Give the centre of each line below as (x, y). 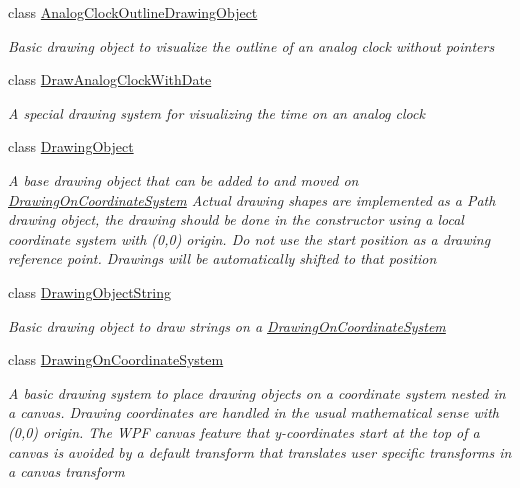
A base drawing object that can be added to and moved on (183, 179)
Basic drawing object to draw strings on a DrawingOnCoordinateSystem (227, 325)
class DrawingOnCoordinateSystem (116, 359)
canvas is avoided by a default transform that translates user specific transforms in (260, 451)
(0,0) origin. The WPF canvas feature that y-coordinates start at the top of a (244, 431)
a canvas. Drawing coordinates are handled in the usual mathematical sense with (253, 412)
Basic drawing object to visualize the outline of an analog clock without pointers (251, 45)
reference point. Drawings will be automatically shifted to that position (222, 258)
